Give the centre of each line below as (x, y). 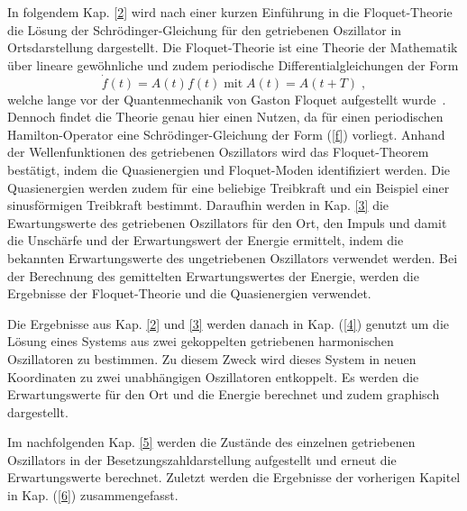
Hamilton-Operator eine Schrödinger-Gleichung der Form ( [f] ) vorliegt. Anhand (226, 134)
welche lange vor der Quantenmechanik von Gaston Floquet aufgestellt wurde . (227, 99)
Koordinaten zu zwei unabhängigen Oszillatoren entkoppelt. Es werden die (213, 376)
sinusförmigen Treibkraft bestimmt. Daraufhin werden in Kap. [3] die (198, 205)
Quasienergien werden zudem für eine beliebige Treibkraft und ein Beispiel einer (229, 187)
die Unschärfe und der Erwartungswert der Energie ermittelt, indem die (206, 240)
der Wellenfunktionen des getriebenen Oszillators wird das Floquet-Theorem (218, 152)
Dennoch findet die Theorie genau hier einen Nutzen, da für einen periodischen (225, 117)
